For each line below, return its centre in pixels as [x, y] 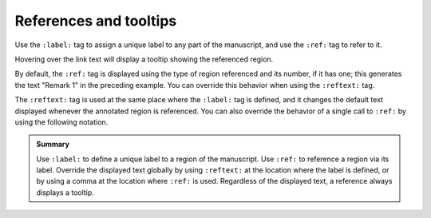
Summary [53, 145]
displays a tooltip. [65, 192]
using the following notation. [61, 122]
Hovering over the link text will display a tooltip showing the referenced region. [144, 59]
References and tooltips [96, 21]
